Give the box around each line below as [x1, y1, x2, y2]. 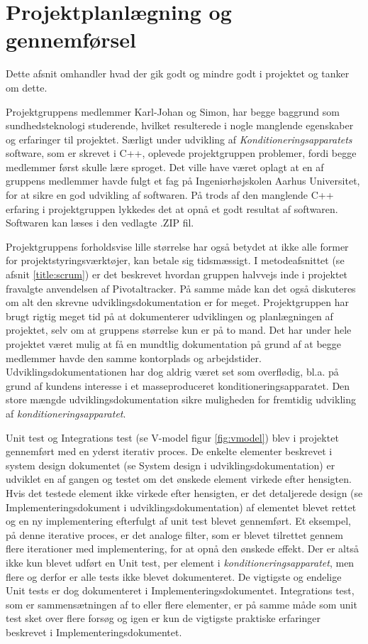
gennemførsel [6, 25, 136, 54]
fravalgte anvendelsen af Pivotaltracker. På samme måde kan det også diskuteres [6, 280, 356, 295]
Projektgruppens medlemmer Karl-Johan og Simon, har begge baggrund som [6, 104, 340, 119]
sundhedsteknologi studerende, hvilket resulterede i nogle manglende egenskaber [6, 118, 354, 133]
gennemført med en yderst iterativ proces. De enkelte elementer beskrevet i [6, 444, 333, 459]
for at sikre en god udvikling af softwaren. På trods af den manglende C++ [6, 187, 334, 202]
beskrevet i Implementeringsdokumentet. [6, 624, 182, 639]
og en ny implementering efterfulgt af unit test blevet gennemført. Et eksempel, [6, 513, 351, 528]
